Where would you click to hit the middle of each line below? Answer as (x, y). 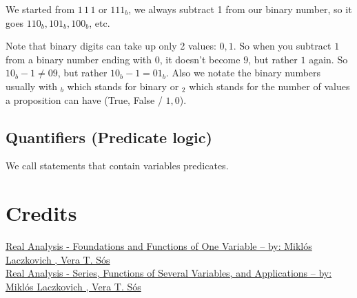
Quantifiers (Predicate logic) (109, 137)
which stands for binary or (123, 86)
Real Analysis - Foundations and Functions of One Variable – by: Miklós (159, 246)
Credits (41, 213)
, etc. (100, 22)
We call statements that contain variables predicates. (117, 166)
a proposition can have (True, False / (84, 99)
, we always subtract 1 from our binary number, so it (240, 9)
